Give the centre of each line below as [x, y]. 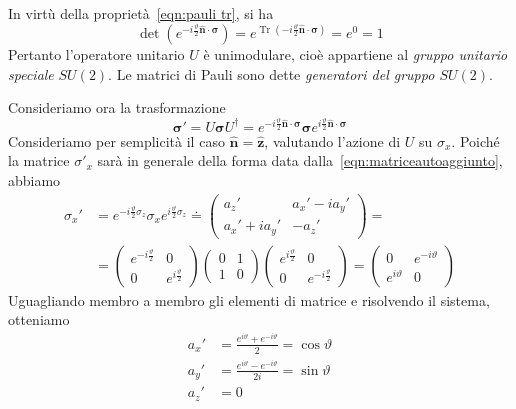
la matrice [39, 160]
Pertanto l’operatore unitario [96, 54]
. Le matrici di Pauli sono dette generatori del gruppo [271, 73]
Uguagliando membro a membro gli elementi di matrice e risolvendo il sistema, [249, 299]
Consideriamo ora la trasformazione [117, 107]
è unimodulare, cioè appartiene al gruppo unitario [355, 54]
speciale [31, 73]
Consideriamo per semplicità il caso [116, 140]
